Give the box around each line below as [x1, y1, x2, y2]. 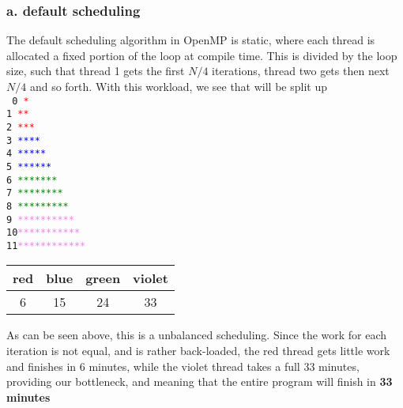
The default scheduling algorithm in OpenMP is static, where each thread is [6, 32, 375, 48]
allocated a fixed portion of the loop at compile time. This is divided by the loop [6, 47, 397, 63]
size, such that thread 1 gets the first [6, 62, 185, 79]
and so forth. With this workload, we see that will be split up [29, 78, 327, 94]
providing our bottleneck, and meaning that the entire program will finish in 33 [6, 373, 393, 390]
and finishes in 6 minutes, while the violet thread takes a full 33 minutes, [6, 357, 360, 374]
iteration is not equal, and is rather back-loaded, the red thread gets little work [6, 342, 390, 359]
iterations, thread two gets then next [212, 62, 390, 79]
